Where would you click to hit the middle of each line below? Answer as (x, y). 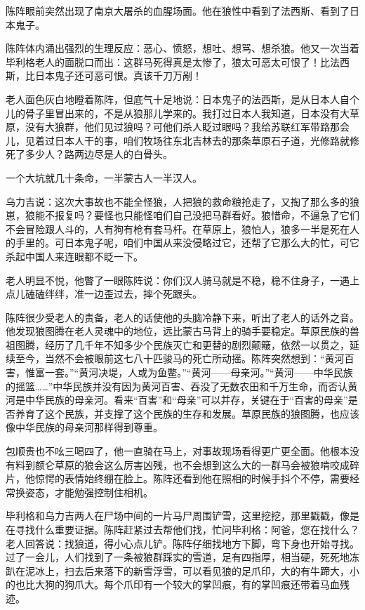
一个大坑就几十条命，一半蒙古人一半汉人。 (104, 177)
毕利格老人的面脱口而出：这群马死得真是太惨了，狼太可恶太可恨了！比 (168, 61)
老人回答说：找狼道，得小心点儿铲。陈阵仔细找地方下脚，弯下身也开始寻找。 (182, 543)
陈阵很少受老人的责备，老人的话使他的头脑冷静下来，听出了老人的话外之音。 (182, 317)
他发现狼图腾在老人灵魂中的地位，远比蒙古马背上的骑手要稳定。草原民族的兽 (182, 331)
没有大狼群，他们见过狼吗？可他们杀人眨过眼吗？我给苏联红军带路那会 (187, 127)
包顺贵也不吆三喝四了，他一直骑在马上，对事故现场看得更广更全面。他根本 (178, 451)
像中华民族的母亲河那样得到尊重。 (84, 427)
